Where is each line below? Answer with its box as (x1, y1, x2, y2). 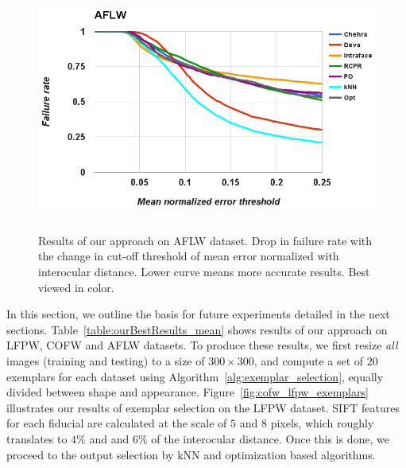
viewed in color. (38, 279, 114, 295)
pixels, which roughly (270, 415, 374, 431)
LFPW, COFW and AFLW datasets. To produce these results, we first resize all (6, 337, 398, 353)
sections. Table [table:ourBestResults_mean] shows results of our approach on (6, 321, 388, 337)
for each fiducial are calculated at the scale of (6, 415, 227, 431)
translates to (6, 430, 68, 447)
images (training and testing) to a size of (6, 352, 205, 369)
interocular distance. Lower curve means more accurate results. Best (38, 263, 370, 279)
